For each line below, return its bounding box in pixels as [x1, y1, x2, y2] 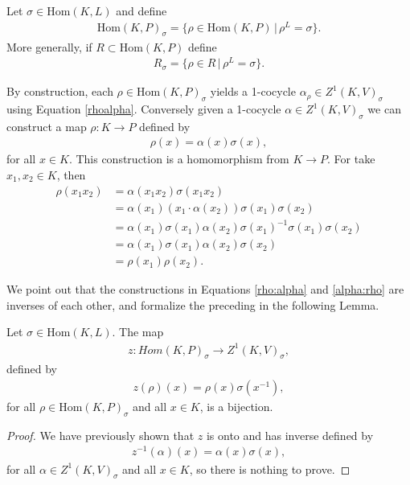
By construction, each [6, 83, 113, 100]
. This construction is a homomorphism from [68, 150, 289, 167]
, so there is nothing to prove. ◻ [189, 460, 351, 477]
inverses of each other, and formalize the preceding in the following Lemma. [6, 296, 379, 313]
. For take [327, 150, 375, 167]
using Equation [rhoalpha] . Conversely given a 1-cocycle [6, 101, 281, 117]
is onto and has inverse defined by [206, 426, 374, 443]
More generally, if [6, 38, 92, 55]
